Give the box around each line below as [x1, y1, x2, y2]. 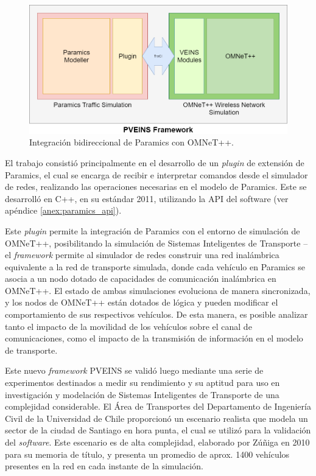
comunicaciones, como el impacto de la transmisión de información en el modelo [5, 332, 303, 345]
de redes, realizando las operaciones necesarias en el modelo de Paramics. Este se [5, 180, 307, 193]
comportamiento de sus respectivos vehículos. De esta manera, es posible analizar [5, 308, 308, 321]
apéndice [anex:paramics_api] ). [5, 204, 122, 217]
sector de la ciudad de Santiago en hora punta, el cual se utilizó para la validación [5, 424, 311, 436]
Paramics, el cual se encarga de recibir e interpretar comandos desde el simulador [5, 168, 308, 181]
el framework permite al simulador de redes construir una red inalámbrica [5, 248, 279, 261]
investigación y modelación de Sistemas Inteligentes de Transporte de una [5, 388, 279, 401]
